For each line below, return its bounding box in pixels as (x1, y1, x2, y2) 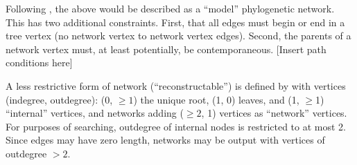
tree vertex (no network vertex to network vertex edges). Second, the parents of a (6, 28, 351, 43)
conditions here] (6, 55, 73, 70)
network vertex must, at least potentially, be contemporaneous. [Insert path (6, 41, 326, 56)
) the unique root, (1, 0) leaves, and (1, (133, 92, 299, 106)
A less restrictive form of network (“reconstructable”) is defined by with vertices (6, 78, 346, 93)
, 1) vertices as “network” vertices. (201, 106, 347, 120)
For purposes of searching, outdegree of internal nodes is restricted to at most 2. (6, 119, 346, 133)
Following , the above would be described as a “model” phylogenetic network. (6, 1, 335, 15)
